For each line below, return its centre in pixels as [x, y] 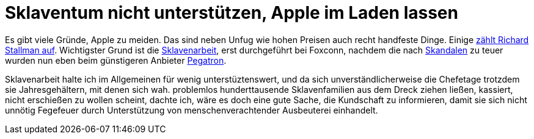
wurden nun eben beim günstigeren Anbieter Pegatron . [116, 60]
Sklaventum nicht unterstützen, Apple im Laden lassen [232, 13]
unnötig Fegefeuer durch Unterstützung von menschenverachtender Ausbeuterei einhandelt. [192, 110]
